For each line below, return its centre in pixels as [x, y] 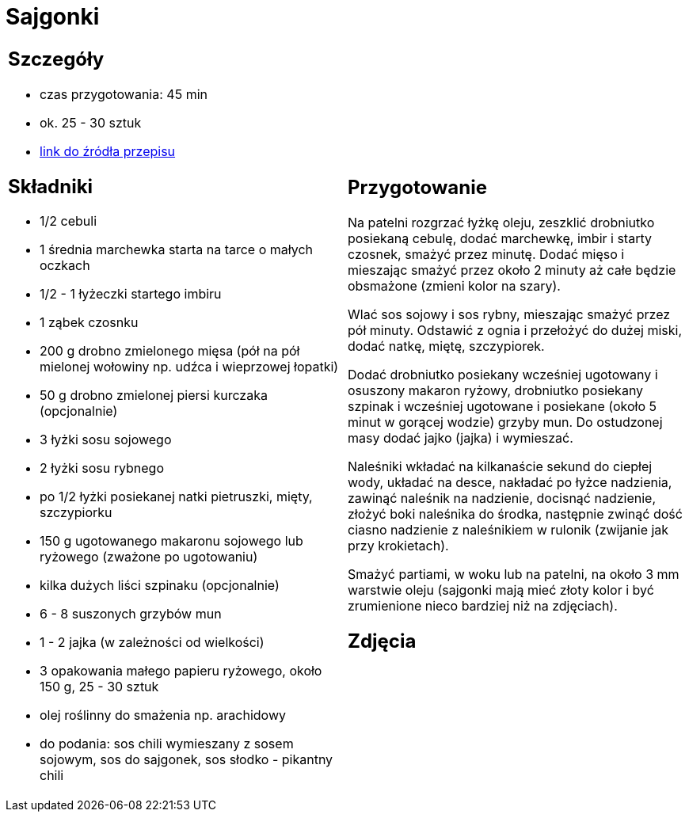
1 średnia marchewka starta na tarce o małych [177, 250]
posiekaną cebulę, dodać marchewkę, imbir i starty [500, 238]
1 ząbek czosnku [89, 323]
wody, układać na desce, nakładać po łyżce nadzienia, [510, 482]
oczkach [65, 266]
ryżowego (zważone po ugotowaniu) [149, 557]
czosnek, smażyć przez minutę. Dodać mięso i [486, 254]
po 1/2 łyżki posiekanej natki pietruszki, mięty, [176, 497]
